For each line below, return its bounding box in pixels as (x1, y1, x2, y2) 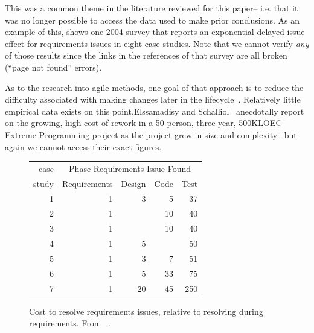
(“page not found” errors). (5, 60, 102, 73)
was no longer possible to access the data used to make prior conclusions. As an (5, 13, 300, 26)
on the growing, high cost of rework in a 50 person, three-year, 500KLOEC (5, 116, 282, 129)
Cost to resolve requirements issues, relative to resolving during (29, 305, 263, 317)
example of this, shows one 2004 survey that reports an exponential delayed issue (5, 25, 305, 38)
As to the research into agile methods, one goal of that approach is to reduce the (5, 81, 304, 94)
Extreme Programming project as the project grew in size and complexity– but (5, 128, 297, 141)
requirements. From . (29, 317, 111, 329)
